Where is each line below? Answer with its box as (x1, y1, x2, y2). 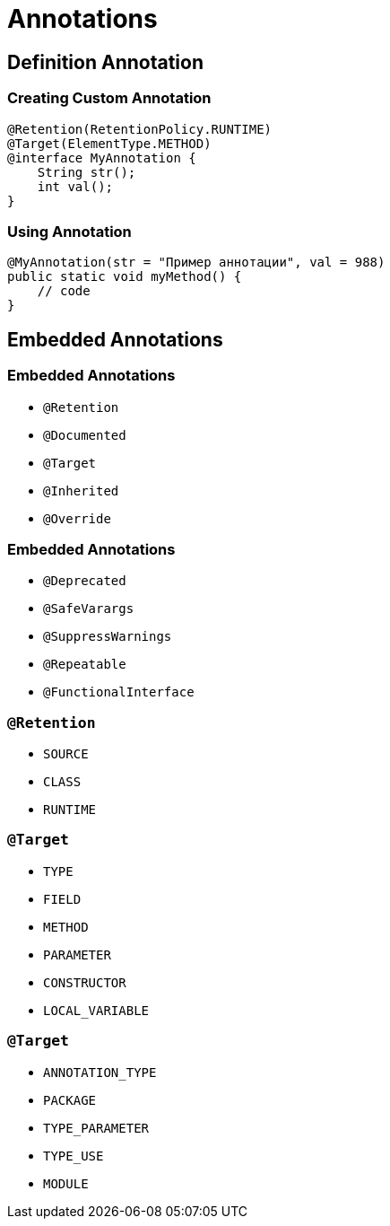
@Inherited (43, 483, 119, 498)
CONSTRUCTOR (43, 975, 126, 990)
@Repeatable (43, 657, 126, 672)
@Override (43, 511, 111, 526)
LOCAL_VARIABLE (43, 1003, 150, 1018)
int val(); (37, 179, 114, 194)
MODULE (43, 1176, 89, 1191)
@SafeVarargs (43, 601, 134, 617)
